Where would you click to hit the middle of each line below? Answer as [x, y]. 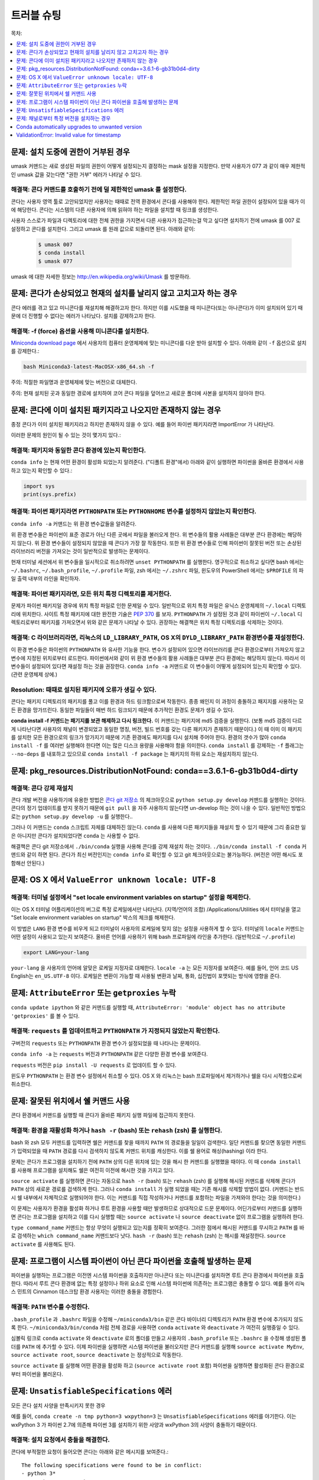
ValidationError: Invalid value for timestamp [69, 135]
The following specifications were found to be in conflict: [112, 1465]
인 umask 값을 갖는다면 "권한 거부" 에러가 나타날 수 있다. [76, 174]
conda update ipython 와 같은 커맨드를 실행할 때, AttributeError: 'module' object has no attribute [148, 1008]
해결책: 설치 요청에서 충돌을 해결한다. [61, 1440]
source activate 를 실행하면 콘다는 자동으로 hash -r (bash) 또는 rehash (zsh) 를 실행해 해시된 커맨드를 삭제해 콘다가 [153, 1180]
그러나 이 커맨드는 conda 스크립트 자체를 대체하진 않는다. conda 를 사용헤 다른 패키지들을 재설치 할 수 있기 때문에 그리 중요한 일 [159, 827]
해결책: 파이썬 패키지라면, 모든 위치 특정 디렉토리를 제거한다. [91, 594]
